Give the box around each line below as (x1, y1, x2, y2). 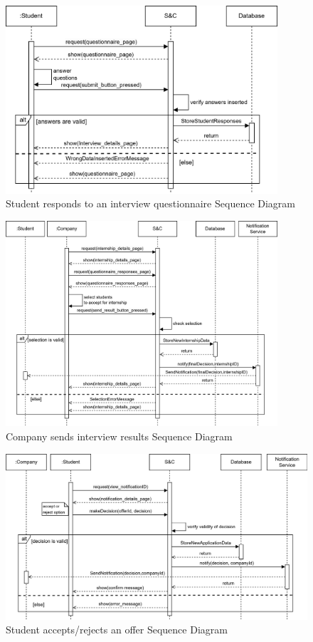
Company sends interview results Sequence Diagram (6, 429, 233, 444)
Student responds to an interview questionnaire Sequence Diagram (6, 196, 295, 211)
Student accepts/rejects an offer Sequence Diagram (6, 622, 228, 637)
